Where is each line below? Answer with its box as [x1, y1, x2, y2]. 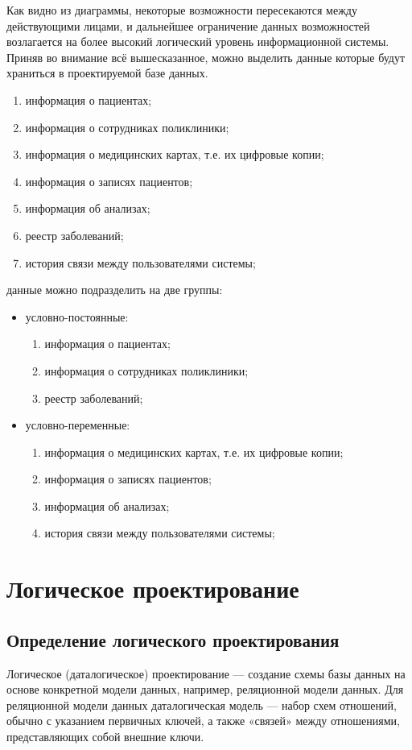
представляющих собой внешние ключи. [6, 728, 204, 745]
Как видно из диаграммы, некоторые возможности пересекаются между [6, 2, 357, 18]
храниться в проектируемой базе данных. [6, 64, 208, 81]
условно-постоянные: [25, 308, 129, 325]
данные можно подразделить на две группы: [6, 281, 223, 298]
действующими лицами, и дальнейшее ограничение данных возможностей [6, 17, 370, 34]
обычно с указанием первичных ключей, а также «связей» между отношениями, [6, 712, 401, 729]
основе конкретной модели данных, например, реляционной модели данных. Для [6, 681, 404, 698]
